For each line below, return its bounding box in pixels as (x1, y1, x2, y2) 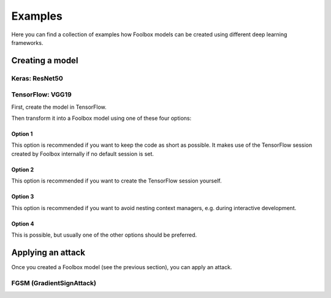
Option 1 (11, 130, 33, 138)
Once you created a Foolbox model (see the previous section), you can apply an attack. (11, 263, 232, 270)
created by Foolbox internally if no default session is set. (11, 150, 154, 157)
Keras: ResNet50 (11, 74, 64, 82)
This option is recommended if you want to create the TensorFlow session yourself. (11, 177, 222, 184)
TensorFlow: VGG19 (11, 90, 72, 99)
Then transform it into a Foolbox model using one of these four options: (11, 114, 192, 122)
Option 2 (11, 166, 34, 173)
